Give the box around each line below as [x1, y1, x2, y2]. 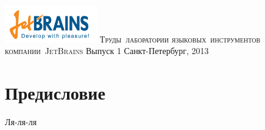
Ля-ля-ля [5, 115, 37, 128]
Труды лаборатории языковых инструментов [99, 32, 261, 45]
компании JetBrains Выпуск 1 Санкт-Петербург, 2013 [5, 44, 209, 57]
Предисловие [5, 80, 105, 104]
